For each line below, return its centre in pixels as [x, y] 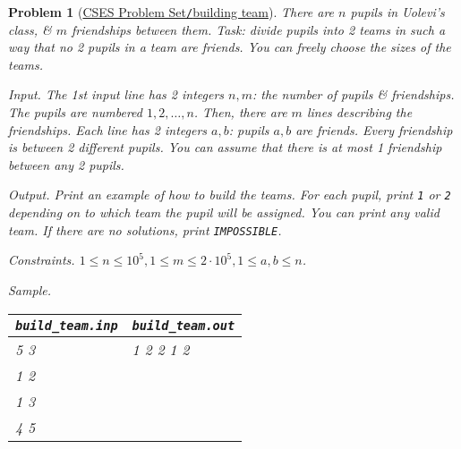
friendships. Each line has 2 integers [108, 129]
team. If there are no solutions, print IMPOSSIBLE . [145, 229]
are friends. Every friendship [374, 129]
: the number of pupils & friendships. [354, 94]
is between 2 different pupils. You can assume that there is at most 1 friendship [225, 147]
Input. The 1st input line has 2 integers [116, 94]
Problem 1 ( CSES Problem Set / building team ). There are [171, 12]
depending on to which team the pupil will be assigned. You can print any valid [224, 212]
